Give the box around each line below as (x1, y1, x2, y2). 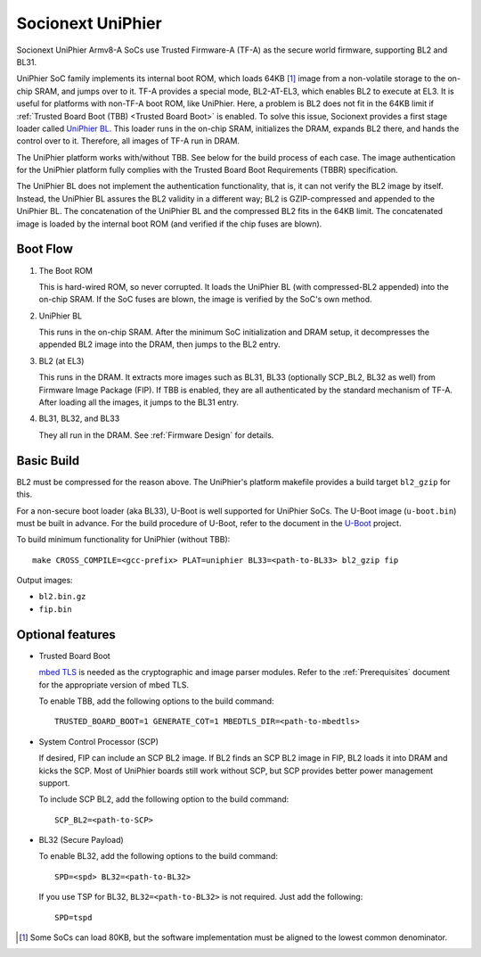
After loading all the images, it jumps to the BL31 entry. (38, 397, 240, 408)
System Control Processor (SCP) (38, 736, 159, 747)
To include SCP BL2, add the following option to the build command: (38, 794, 289, 804)
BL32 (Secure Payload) (38, 835, 124, 846)
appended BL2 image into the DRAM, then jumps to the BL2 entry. (38, 339, 281, 350)
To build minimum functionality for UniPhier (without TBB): (16, 534, 231, 545)
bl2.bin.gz (38, 591, 86, 602)
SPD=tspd (54, 912, 93, 922)
